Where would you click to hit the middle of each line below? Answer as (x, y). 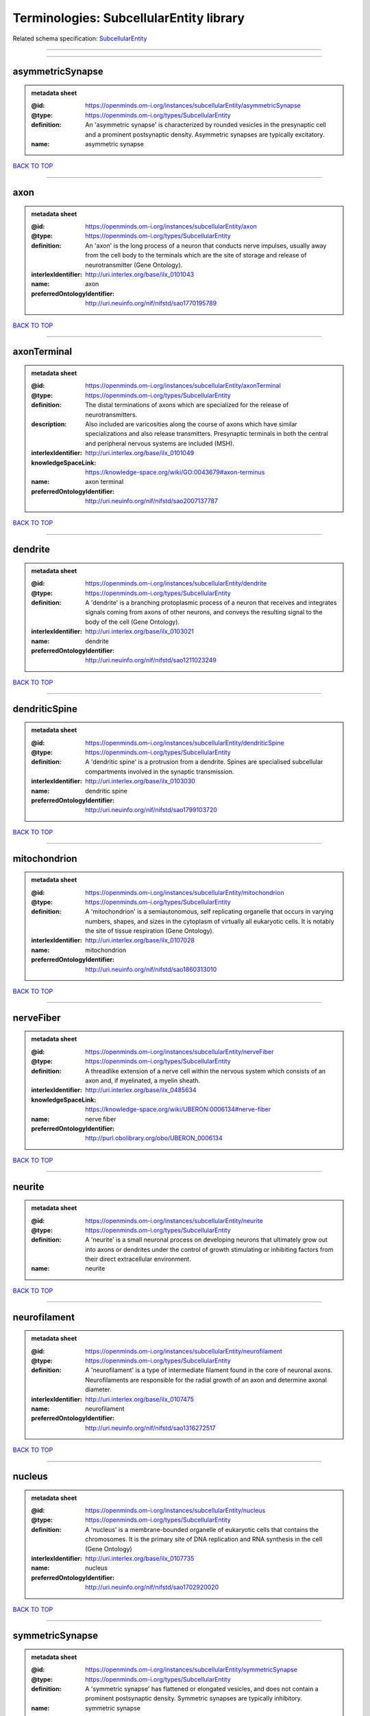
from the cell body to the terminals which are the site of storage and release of (196, 255)
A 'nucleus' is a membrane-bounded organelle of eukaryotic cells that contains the (202, 1529)
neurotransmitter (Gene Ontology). (134, 265)
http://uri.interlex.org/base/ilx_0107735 (140, 1558)
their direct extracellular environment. (138, 1259)
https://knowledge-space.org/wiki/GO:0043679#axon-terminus (175, 472)
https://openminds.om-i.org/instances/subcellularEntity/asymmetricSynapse (193, 106)
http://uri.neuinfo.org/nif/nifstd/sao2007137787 (152, 501)
